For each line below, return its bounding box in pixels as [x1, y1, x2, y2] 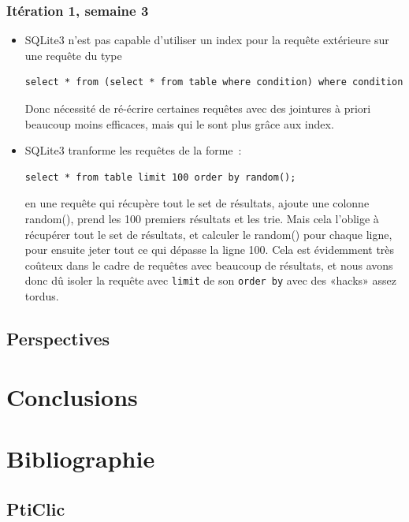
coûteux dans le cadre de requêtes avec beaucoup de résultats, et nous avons [24, 256, 393, 273]
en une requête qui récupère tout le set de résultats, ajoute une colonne [24, 195, 370, 211]
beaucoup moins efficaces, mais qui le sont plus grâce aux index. [24, 115, 334, 132]
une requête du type [24, 47, 122, 63]
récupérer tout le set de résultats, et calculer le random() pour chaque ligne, [24, 226, 392, 242]
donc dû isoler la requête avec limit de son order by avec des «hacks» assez [24, 272, 396, 289]
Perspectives [6, 326, 110, 350]
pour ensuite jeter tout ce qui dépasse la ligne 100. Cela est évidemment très [24, 241, 395, 258]
